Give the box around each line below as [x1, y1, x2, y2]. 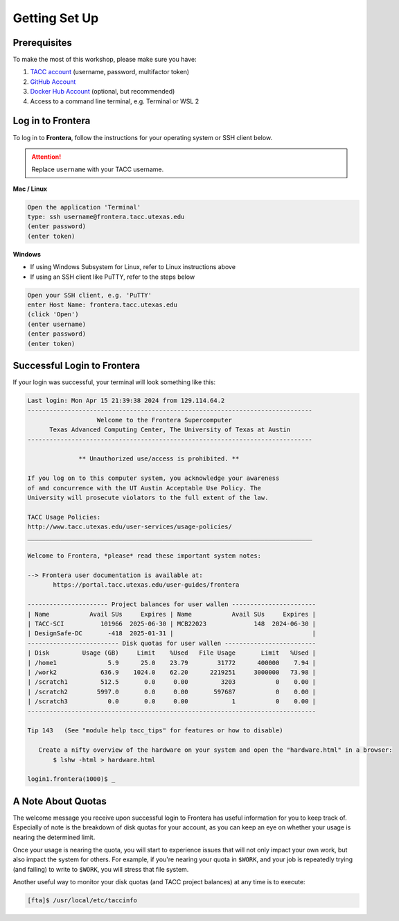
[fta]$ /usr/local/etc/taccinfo [27, 897, 138, 904]
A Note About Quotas [12, 795, 107, 807]
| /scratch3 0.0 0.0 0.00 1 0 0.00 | [27, 698, 317, 705]
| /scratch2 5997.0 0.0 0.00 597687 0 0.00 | [27, 687, 317, 696]
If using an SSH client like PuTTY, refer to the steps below [30, 273, 195, 281]
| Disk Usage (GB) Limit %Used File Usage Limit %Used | [27, 649, 317, 657]
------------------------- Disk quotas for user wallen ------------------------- [27, 639, 317, 647]
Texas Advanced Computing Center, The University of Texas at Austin [49, 426, 291, 433]
